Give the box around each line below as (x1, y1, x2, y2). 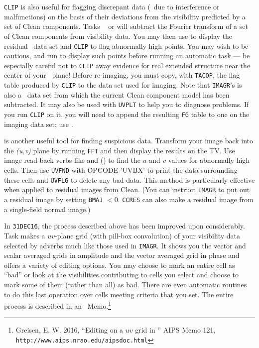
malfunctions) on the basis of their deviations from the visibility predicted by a (4, 11, 246, 21)
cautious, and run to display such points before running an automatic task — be (4, 50, 250, 61)
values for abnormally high (168, 155, 250, 165)
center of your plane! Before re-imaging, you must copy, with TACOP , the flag (4, 70, 240, 80)
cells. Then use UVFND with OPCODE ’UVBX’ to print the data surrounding (4, 165, 238, 175)
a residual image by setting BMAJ (4, 194, 103, 205)
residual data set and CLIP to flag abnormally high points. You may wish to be (4, 40, 249, 51)
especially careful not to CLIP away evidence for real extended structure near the (4, 60, 251, 70)
